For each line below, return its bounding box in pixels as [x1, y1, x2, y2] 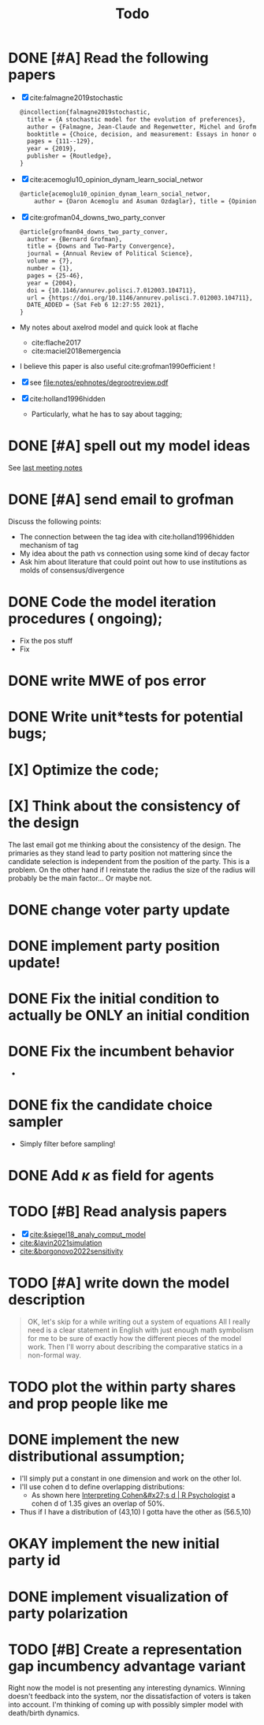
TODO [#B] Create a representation [8, 1641, 243, 1658]
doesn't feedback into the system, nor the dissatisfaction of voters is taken [8, 1692, 251, 1701]
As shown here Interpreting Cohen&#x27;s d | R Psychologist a [31, 1491, 236, 1500]
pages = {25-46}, [27, 271, 84, 280]
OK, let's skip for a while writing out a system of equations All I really [27, 1317, 251, 1326]
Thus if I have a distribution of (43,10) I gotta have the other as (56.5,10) [19, 1507, 251, 1517]
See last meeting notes [8, 463, 83, 473]
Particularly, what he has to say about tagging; [31, 409, 183, 419]
